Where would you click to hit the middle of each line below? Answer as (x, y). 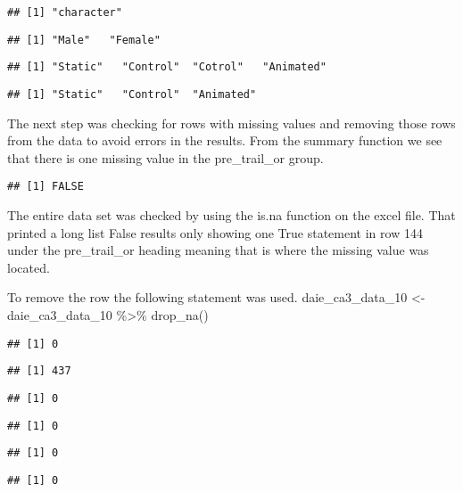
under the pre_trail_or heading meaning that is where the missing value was (218, 250)
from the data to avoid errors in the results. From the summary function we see (225, 140)
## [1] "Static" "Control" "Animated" (132, 94)
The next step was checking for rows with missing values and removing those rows (231, 123)
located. (29, 267)
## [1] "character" (65, 12)
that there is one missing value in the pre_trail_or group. (165, 157)
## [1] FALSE (45, 187)
